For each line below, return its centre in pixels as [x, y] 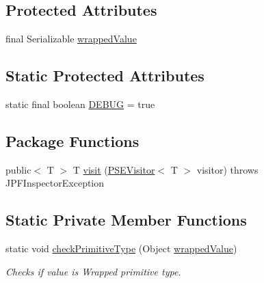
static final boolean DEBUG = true [80, 104]
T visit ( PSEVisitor [114, 169]
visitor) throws [227, 169]
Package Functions [72, 140]
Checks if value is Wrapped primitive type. [93, 271]
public [18, 169]
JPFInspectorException [55, 183]
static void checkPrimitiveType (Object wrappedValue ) [121, 248]
